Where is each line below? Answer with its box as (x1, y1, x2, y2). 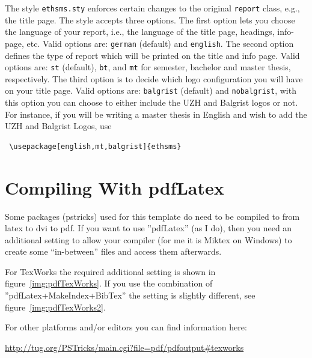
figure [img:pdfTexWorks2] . (5, 300, 106, 313)
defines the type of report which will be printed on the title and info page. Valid (5, 49, 300, 61)
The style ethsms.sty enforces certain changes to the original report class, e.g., (5, 2, 300, 14)
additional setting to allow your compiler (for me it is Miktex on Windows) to (5, 233, 292, 246)
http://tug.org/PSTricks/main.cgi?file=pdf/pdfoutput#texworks (5, 341, 244, 353)
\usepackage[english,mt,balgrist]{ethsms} (9, 142, 182, 151)
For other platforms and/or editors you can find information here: (5, 321, 247, 333)
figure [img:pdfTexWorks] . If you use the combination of (5, 277, 213, 290)
